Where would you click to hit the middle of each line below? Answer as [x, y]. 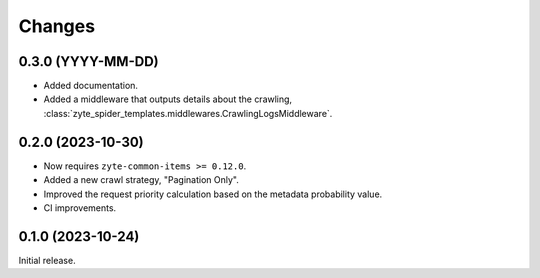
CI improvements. [80, 207]
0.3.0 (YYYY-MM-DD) [88, 61]
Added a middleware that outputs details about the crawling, [168, 99]
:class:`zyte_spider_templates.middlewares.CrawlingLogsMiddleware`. [188, 113]
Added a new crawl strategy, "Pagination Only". [141, 180]
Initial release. [47, 260]
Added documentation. [91, 86]
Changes [56, 26]
